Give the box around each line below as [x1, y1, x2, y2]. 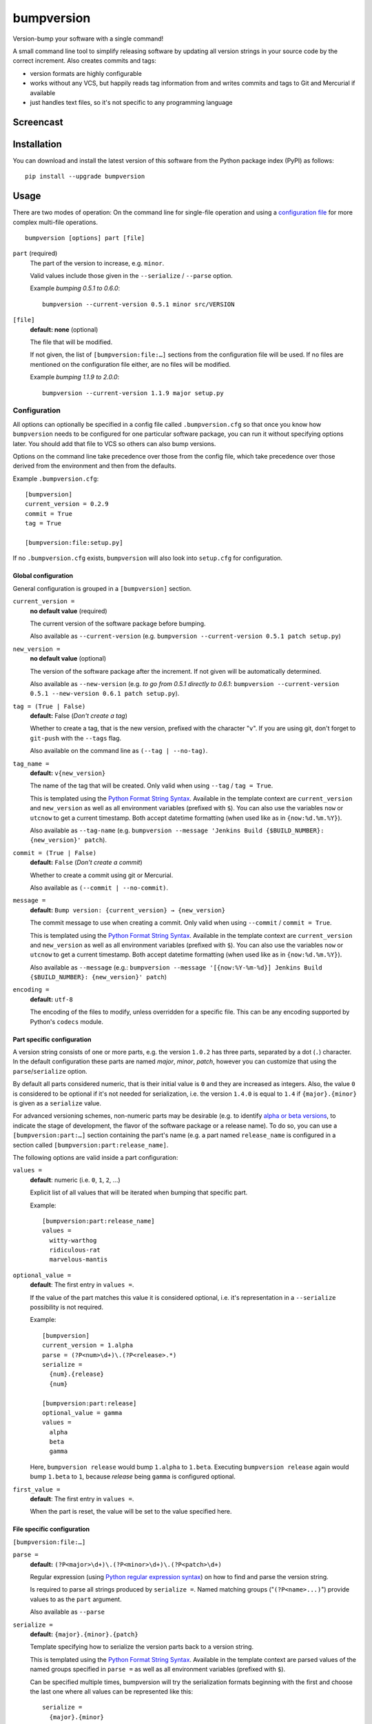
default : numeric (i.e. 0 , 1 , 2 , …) [30, 1176, 121, 1184]
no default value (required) [30, 607, 107, 615]
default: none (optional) [30, 325, 99, 334]
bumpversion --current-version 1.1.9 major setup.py [42, 389, 224, 397]
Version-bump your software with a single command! [12, 34, 164, 43]
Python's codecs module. [30, 1017, 103, 1025]
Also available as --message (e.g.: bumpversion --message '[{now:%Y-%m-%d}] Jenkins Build [30, 963, 323, 972]
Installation [12, 138, 62, 150]
